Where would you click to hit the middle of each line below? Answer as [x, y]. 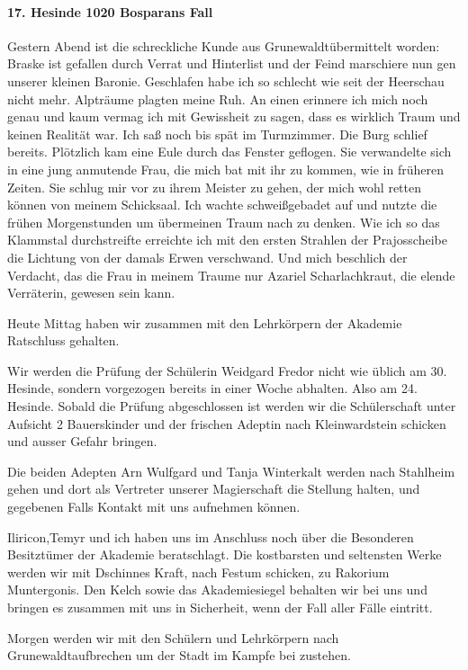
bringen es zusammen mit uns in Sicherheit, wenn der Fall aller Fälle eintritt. [220, 607]
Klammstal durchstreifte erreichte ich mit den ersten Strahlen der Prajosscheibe [227, 240]
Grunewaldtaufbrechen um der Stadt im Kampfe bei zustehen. [179, 655]
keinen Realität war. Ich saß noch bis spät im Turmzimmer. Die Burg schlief [217, 134]
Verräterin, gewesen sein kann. [91, 293]
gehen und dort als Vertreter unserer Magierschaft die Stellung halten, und [214, 489]
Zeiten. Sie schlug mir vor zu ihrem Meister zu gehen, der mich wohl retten [215, 187]
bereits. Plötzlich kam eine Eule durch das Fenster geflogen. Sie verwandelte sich [229, 152]
